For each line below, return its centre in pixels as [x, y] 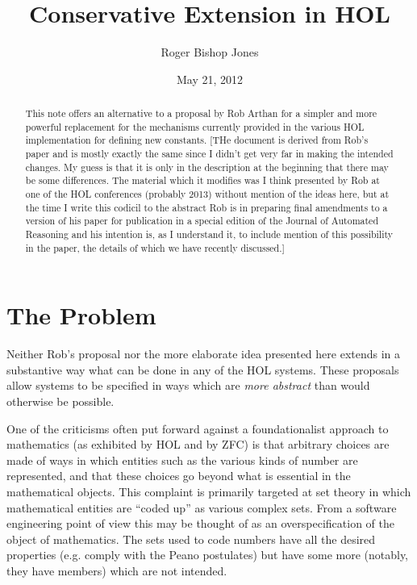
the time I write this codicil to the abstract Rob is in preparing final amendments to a [206, 207]
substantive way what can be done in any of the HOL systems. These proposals [203, 369]
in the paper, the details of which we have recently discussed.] [155, 247]
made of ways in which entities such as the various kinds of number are [182, 460]
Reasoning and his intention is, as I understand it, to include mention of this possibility [209, 234]
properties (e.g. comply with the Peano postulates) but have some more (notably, [208, 555]
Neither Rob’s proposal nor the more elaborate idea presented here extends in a [204, 354]
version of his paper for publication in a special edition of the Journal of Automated [202, 221]
